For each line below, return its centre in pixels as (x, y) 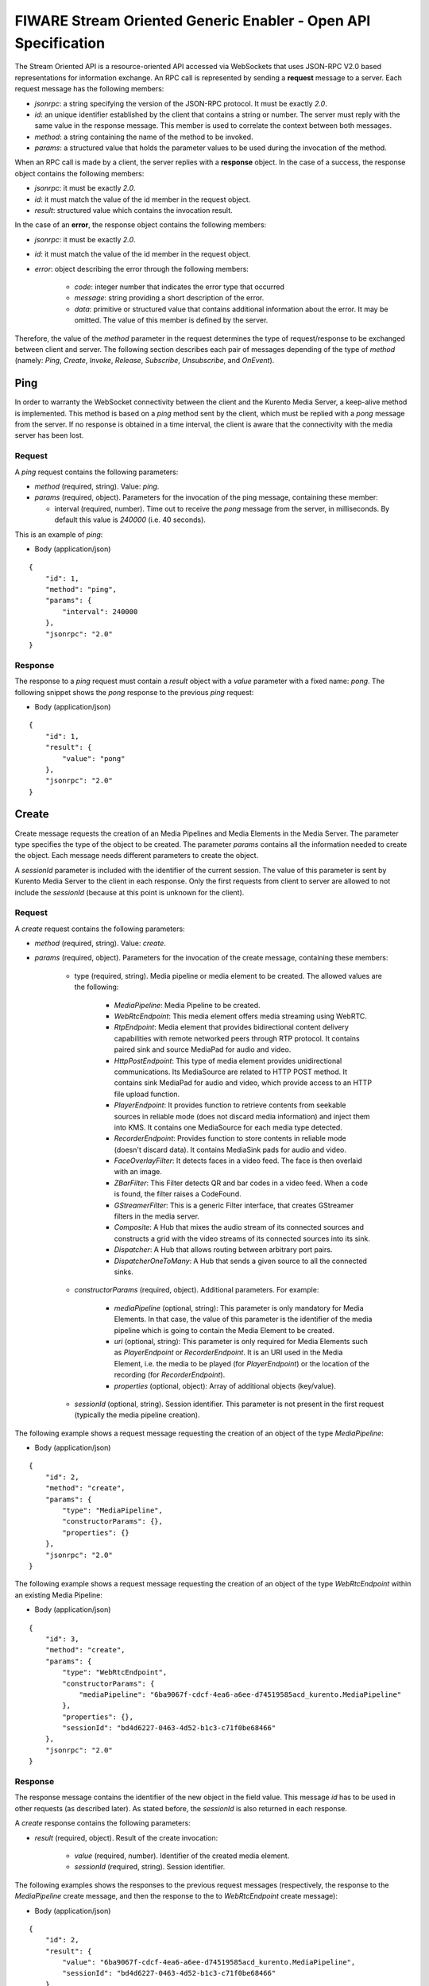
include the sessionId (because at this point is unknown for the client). (129, 892)
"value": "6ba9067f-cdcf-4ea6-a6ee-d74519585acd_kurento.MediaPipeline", (209, 1963)
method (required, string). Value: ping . (97, 486)
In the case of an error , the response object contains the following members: (141, 225)
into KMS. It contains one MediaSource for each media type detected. (228, 1127)
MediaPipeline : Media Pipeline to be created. (187, 1005)
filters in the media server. (157, 1216)
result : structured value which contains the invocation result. (134, 211)
